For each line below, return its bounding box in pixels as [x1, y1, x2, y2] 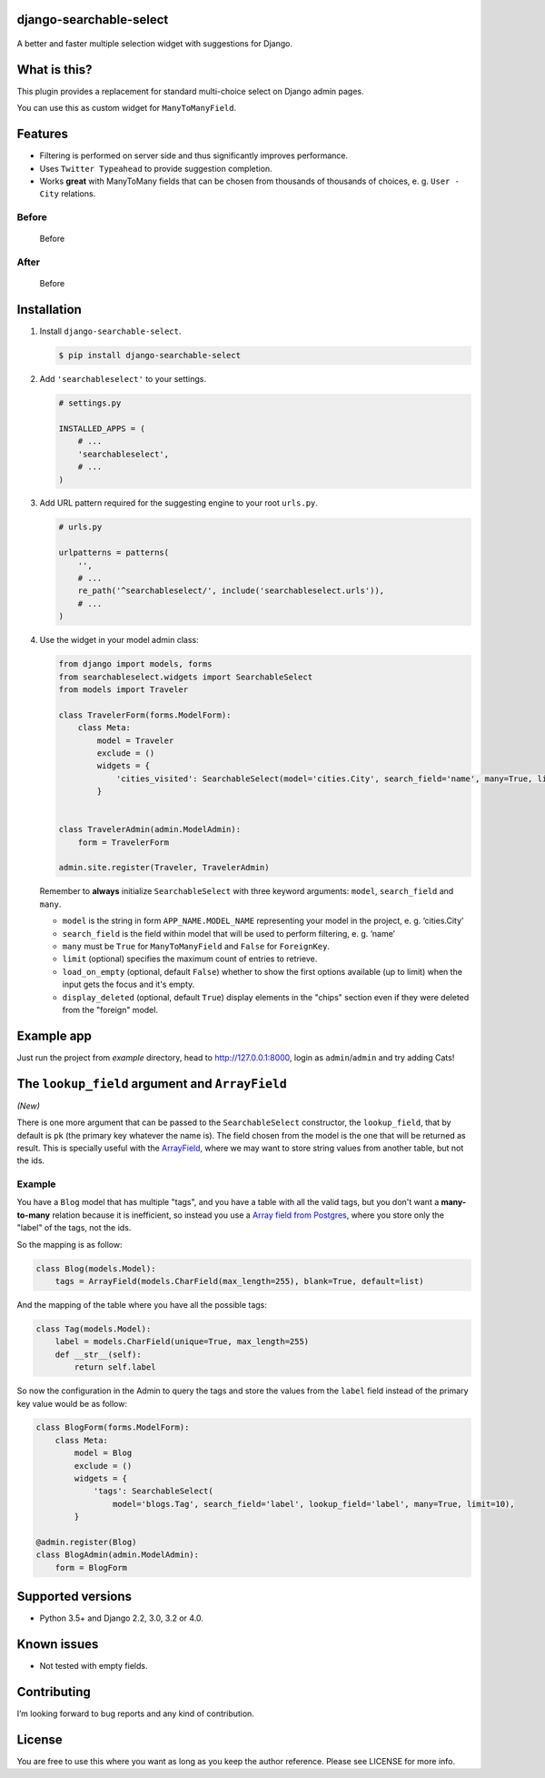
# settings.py [58, 398, 122, 408]
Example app [16, 1028, 93, 1043]
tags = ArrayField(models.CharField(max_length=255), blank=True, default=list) [54, 1276, 424, 1286]
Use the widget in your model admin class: [39, 635, 199, 646]
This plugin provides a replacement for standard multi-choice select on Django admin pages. [16, 85, 364, 96]
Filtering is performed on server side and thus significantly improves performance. [39, 150, 349, 161]
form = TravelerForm [77, 837, 170, 848]
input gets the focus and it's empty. [62, 979, 195, 990]
